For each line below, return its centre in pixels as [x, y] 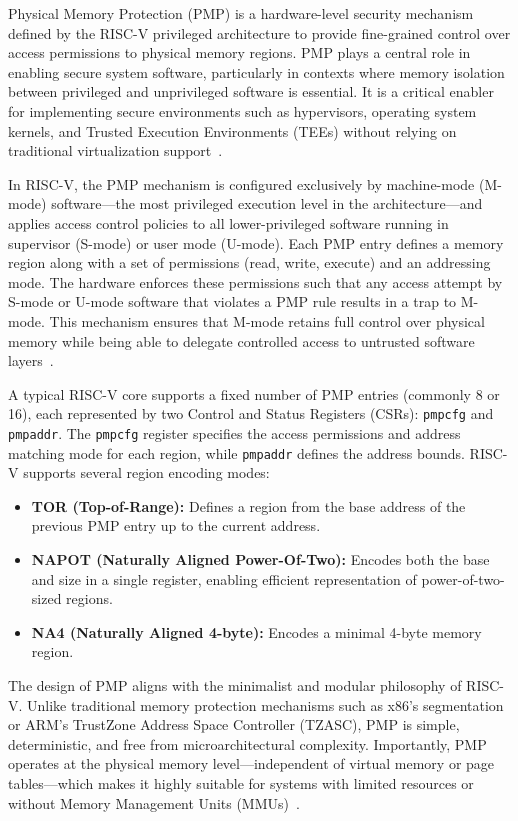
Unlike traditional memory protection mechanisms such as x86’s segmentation [265, 704]
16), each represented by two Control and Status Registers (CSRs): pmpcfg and [251, 413]
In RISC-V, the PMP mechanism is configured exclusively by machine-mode [241, 183]
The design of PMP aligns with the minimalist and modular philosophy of [235, 685]
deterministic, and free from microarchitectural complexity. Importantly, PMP [247, 743]
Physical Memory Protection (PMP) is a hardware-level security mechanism [241, 13]
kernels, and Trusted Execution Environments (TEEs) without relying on [232, 130]
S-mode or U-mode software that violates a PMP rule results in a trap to [232, 301]
